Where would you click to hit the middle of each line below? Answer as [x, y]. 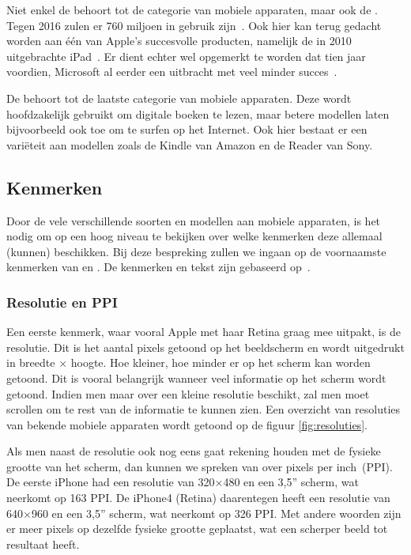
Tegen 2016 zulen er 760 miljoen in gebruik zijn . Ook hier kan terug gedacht [194, 25]
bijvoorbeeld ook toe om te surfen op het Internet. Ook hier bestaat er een [187, 129]
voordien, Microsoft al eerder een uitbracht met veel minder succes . [172, 72]
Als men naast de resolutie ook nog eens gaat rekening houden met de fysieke [194, 451]
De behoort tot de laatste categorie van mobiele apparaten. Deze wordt [179, 98]
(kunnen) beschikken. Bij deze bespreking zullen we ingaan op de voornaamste [196, 251]
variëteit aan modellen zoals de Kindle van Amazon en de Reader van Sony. [190, 144]
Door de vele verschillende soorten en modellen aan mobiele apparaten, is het [194, 220]
